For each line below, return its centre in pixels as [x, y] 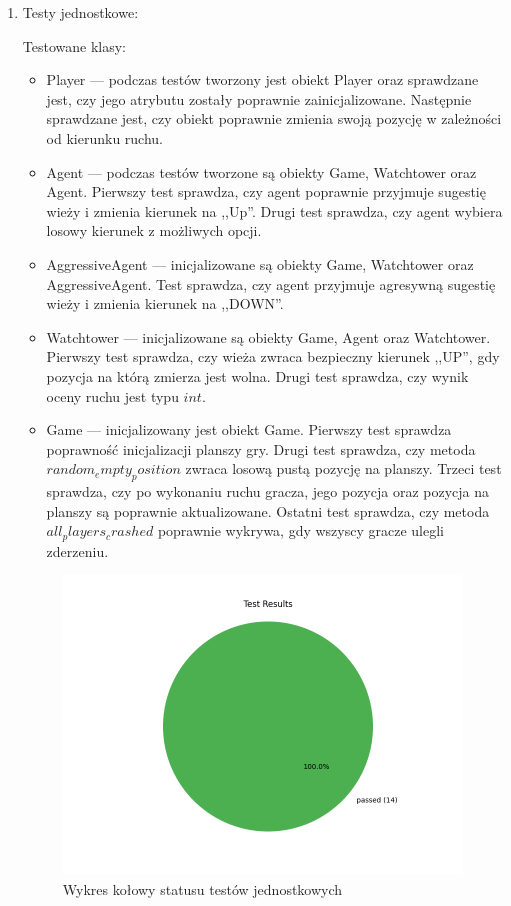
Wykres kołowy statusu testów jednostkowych [202, 889]
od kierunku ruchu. [104, 137]
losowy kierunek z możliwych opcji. [154, 230]
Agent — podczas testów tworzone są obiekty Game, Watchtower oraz [261, 171]
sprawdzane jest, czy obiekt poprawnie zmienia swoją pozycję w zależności [274, 118]
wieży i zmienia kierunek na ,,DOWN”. [165, 303]
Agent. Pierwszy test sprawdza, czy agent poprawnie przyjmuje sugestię [266, 191]
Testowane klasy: [74, 45]
